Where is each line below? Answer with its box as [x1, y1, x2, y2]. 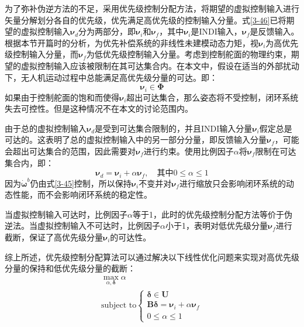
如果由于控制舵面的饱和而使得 [5, 91, 119, 103]
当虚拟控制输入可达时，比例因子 [5, 208, 127, 220]
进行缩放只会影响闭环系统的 [179, 177, 286, 189]
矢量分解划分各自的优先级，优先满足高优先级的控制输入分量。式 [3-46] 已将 [5, 13, 286, 26]
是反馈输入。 [250, 25, 299, 37]
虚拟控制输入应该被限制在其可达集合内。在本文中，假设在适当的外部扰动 [20, 59, 299, 71]
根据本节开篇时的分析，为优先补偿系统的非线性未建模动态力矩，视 [5, 36, 258, 49]
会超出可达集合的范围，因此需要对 [5, 144, 136, 157]
